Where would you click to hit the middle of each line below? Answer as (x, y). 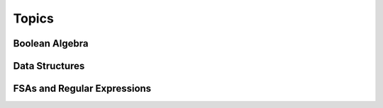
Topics (34, 18)
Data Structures (49, 66)
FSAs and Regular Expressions (82, 89)
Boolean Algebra (51, 43)
